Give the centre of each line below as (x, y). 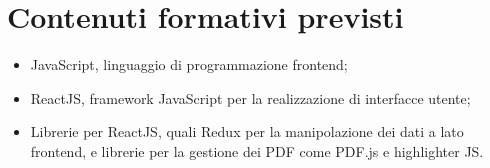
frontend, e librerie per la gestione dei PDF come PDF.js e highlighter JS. (257, 150)
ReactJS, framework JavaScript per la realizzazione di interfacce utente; (250, 97)
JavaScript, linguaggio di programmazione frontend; (189, 64)
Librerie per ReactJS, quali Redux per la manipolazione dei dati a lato (247, 131)
